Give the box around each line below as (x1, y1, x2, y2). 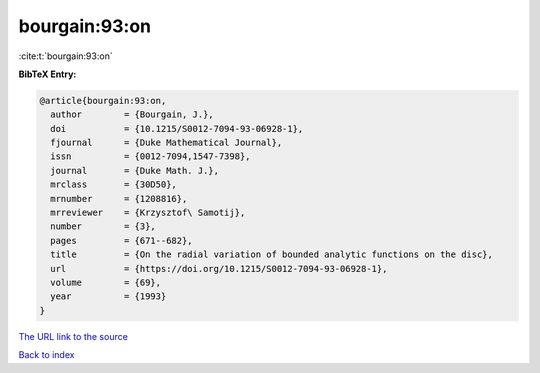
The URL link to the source (18, 330, 129, 342)
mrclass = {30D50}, (50, 179, 177, 190)
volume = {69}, (50, 277, 162, 288)
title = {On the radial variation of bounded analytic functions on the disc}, (50, 249, 494, 260)
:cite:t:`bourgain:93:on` (18, 50, 114, 62)
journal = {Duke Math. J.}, (50, 165, 220, 176)
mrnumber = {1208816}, (50, 193, 188, 204)
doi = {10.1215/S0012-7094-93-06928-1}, (50, 123, 304, 134)
